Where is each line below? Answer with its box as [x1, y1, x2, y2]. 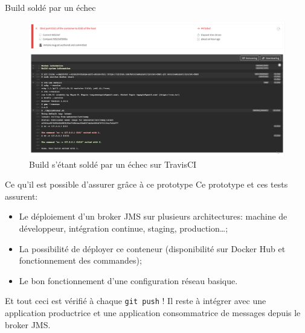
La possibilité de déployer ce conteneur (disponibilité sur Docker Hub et [19, 242, 286, 255]
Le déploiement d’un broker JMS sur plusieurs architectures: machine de [19, 210, 287, 223]
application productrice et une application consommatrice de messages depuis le [5, 306, 301, 319]
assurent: [5, 189, 38, 202]
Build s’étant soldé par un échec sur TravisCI [29, 157, 197, 170]
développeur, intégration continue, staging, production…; [19, 222, 228, 235]
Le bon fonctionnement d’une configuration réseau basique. [19, 274, 238, 287]
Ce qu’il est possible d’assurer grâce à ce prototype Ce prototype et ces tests [5, 178, 288, 191]
